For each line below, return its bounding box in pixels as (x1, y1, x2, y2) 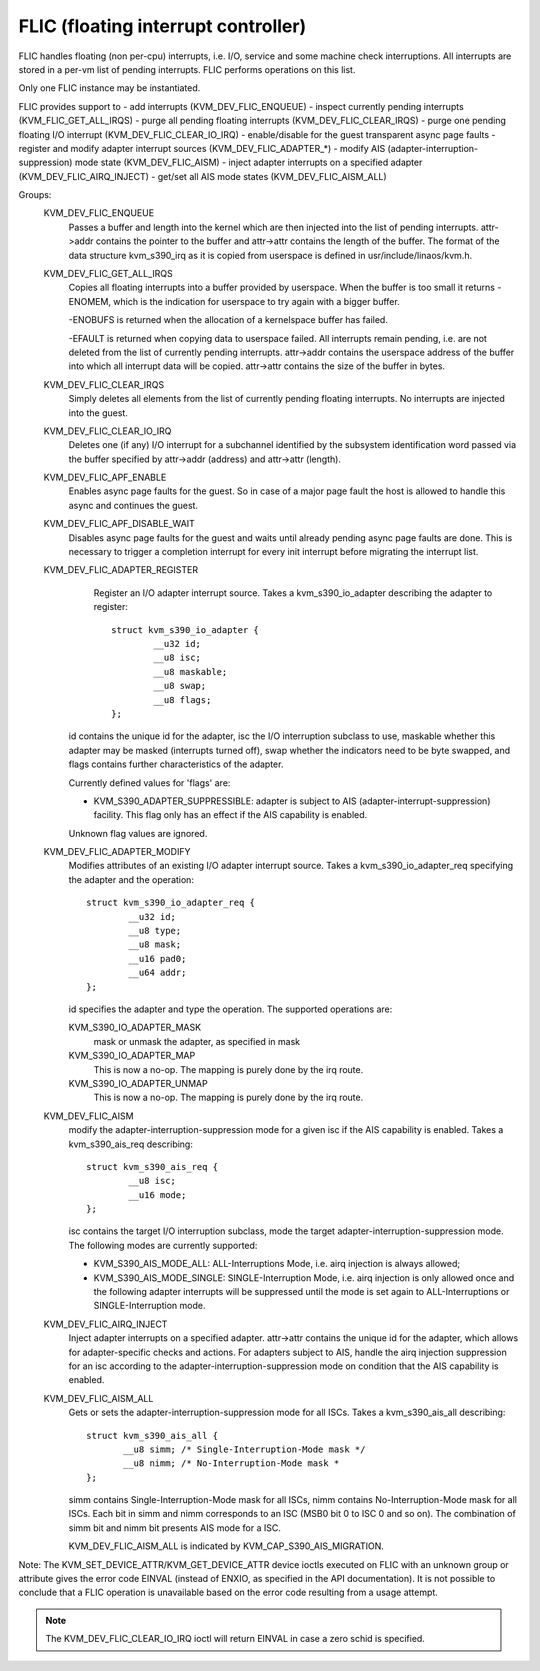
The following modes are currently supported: (68, 1239, 258, 1251)
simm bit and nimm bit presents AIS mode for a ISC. (68, 1521, 282, 1534)
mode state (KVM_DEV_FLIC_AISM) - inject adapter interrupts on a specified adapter (74, 156, 423, 169)
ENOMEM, (68, 295, 112, 307)
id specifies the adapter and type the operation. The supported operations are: (68, 1003, 393, 1015)
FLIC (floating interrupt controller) (18, 15, 307, 37)
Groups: (18, 189, 52, 201)
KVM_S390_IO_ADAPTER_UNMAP (68, 1077, 209, 1089)
